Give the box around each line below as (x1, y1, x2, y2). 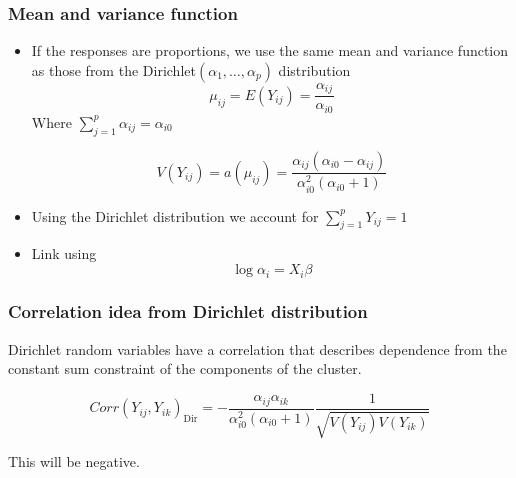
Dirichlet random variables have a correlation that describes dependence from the (8, 338, 507, 359)
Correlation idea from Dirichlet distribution (8, 299, 368, 324)
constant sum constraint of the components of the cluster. (8, 358, 362, 379)
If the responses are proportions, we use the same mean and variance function (31, 40, 509, 61)
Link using (31, 243, 97, 264)
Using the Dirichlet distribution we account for (31, 205, 319, 226)
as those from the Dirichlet (31, 59, 196, 80)
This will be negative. (8, 451, 140, 472)
